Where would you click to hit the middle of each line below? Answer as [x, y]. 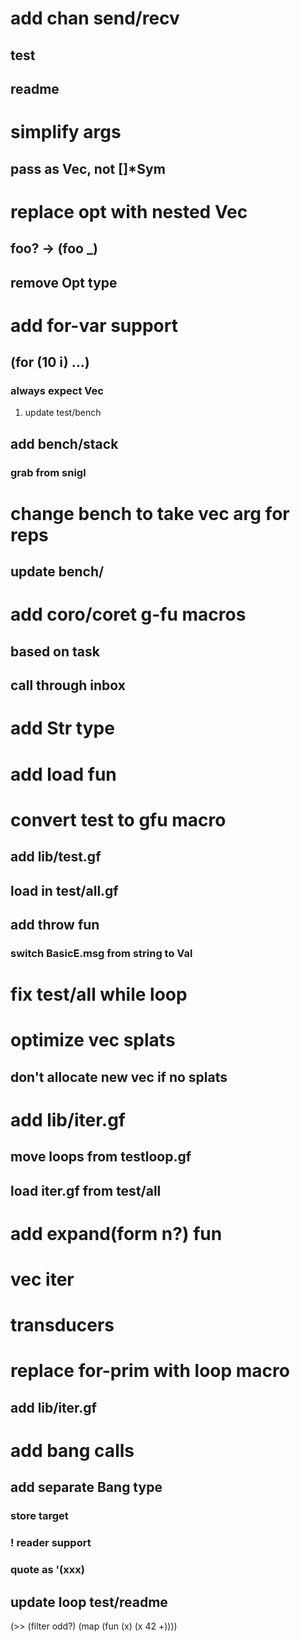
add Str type [62, 728]
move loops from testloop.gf [101, 1157]
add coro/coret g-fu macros [128, 614]
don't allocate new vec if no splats [119, 1077]
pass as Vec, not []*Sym [88, 168]
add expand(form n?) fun [116, 1233]
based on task [55, 651]
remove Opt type [64, 282]
